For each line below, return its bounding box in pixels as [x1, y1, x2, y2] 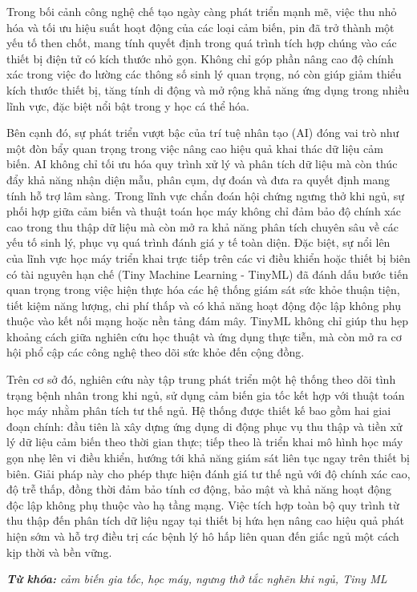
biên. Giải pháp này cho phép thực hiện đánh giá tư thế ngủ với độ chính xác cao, [6, 465, 411, 481]
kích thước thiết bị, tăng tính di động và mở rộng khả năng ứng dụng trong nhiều [6, 81, 410, 98]
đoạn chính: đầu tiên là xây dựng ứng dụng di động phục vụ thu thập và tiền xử [6, 417, 403, 434]
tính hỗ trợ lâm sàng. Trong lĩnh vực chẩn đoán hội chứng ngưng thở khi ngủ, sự [6, 187, 405, 203]
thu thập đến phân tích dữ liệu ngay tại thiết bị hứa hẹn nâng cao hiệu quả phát [6, 512, 404, 529]
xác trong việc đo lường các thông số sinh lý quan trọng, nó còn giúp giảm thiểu [6, 66, 402, 83]
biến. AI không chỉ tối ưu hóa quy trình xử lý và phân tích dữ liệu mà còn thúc [6, 155, 398, 172]
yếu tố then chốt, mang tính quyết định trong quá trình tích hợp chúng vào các [6, 34, 397, 51]
